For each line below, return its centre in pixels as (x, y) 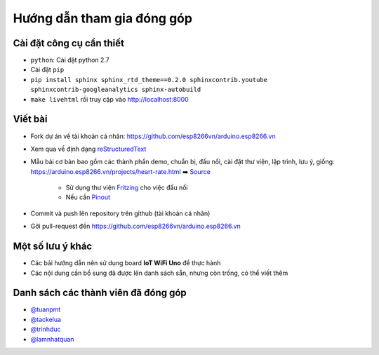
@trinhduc (46, 329)
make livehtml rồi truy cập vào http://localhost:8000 (109, 99)
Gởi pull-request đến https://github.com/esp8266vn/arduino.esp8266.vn (136, 226)
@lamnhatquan (52, 339)
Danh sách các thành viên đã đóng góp (100, 293)
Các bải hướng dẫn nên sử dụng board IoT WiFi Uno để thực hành (126, 263)
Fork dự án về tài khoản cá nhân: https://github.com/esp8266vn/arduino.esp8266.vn (153, 136)
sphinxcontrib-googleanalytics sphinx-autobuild (116, 90)
